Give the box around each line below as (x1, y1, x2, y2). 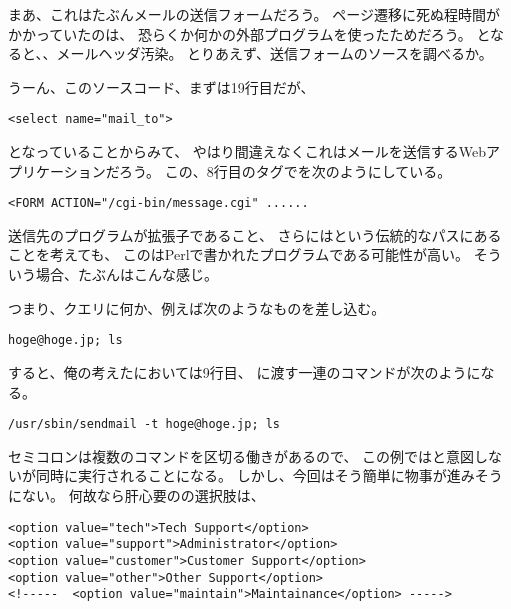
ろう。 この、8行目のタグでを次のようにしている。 (118, 160, 452, 181)
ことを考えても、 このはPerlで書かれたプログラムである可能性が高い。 (8, 244, 470, 265)
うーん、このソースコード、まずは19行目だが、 (8, 76, 315, 97)
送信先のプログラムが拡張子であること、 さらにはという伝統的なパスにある (8, 224, 502, 245)
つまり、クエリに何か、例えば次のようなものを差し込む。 (8, 297, 386, 318)
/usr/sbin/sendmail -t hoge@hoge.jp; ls (8, 417, 281, 432)
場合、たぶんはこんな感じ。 (35, 264, 218, 285)
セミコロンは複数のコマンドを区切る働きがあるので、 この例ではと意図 (8, 445, 475, 466)
